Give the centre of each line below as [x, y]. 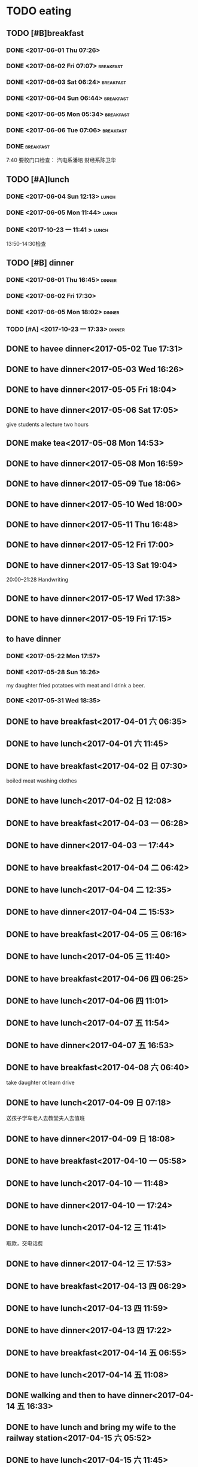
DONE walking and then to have [66, 1396]
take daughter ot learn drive [40, 1082]
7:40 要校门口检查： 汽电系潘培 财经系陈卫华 [61, 160]
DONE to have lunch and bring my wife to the [91, 1427]
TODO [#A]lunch [38, 179]
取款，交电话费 [25, 1243]
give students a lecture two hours [47, 424]
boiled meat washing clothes [42, 781]
